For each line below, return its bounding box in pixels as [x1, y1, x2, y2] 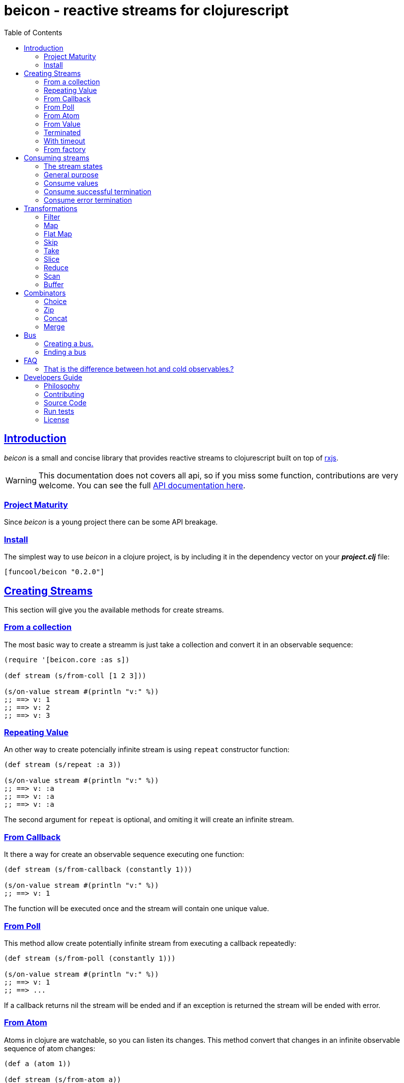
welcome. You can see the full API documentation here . [38, 480, 246, 490]
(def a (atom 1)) [4, 1059, 71, 1068]
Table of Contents [4, 28, 63, 37]
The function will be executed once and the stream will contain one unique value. [4, 904, 269, 913]
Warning [5, 475, 37, 485]
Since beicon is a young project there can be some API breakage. [4, 518, 218, 527]
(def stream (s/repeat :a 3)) [4, 761, 122, 769]
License [44, 415, 69, 424]
